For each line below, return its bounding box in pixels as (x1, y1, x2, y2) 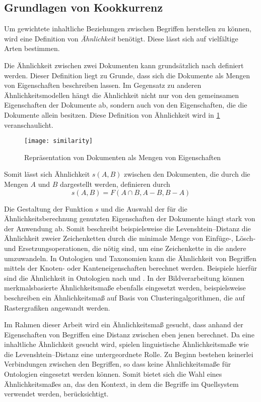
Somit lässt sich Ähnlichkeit (4, 169, 90, 179)
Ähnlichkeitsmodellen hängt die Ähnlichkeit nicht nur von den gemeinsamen (4, 89, 239, 100)
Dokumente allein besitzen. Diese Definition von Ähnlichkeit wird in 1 (4, 109, 220, 120)
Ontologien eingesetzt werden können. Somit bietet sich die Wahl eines (4, 369, 222, 379)
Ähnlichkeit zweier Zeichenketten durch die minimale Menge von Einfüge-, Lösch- (4, 233, 256, 243)
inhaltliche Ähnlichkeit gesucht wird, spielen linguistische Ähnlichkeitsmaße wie (4, 339, 249, 349)
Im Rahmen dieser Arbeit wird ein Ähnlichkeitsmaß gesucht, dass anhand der (4, 319, 243, 330)
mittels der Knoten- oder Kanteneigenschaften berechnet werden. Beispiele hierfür (4, 263, 257, 273)
